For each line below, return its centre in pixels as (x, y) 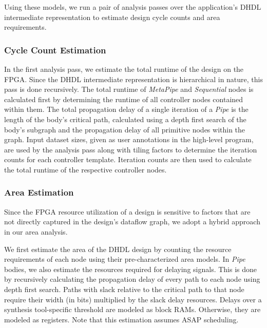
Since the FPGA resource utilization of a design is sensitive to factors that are (127, 211)
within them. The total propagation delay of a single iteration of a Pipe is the (126, 109)
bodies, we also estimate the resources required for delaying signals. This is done (131, 269)
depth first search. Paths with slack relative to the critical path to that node (124, 289)
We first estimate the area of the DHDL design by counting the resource (118, 249)
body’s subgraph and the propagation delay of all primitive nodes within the (125, 129)
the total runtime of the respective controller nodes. (85, 169)
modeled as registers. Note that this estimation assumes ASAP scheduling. (121, 319)
